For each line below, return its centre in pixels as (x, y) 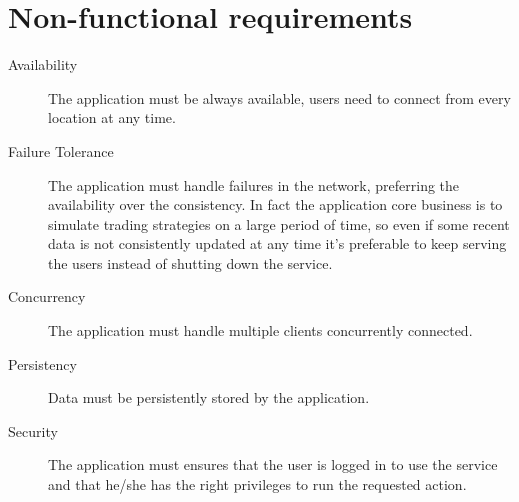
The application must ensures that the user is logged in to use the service (273, 464)
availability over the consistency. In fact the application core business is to (275, 204)
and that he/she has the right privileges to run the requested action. (257, 484)
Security (33, 430)
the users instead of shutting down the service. (190, 262)
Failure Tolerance (61, 150)
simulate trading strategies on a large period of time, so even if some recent (279, 223)
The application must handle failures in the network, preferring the (254, 184)
